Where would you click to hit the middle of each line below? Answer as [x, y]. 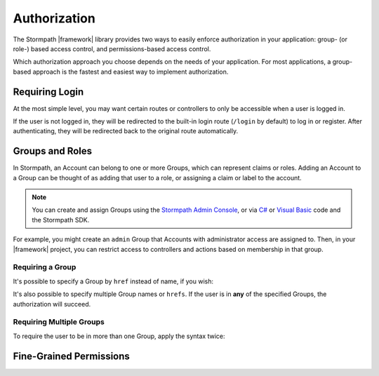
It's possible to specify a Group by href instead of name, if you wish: [113, 281]
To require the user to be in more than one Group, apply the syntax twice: [119, 336]
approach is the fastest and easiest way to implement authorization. [131, 72]
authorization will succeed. [52, 304]
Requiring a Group [45, 267]
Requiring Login [48, 92]
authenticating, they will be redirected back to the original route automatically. [126, 131]
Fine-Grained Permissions [71, 356]
